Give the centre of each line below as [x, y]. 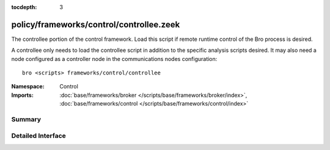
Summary [26, 120]
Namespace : [28, 87]
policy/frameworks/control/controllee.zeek [96, 24]
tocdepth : [24, 7]
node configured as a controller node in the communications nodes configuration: [114, 59]
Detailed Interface [39, 135]
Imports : [22, 95]
